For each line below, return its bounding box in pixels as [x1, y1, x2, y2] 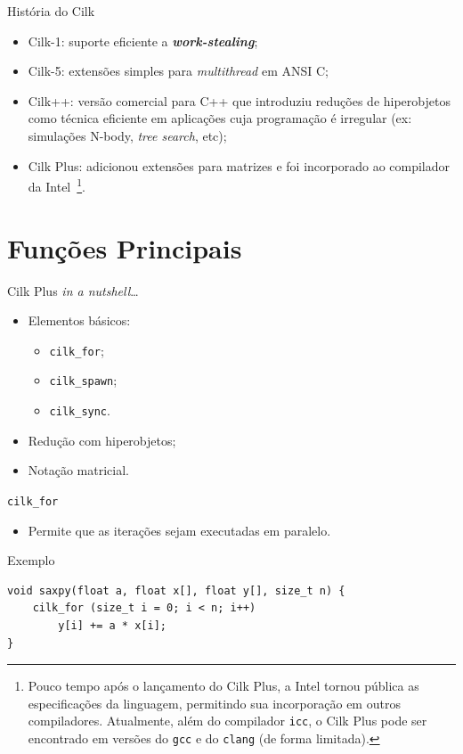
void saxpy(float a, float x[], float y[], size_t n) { [7, 584, 345, 597]
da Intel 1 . [28, 175, 85, 195]
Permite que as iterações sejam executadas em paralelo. [28, 520, 331, 539]
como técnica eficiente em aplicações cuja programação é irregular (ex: [28, 109, 412, 127]
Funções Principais [7, 229, 242, 266]
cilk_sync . [49, 401, 110, 420]
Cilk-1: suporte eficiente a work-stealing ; [28, 31, 258, 50]
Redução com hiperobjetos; [28, 430, 176, 449]
